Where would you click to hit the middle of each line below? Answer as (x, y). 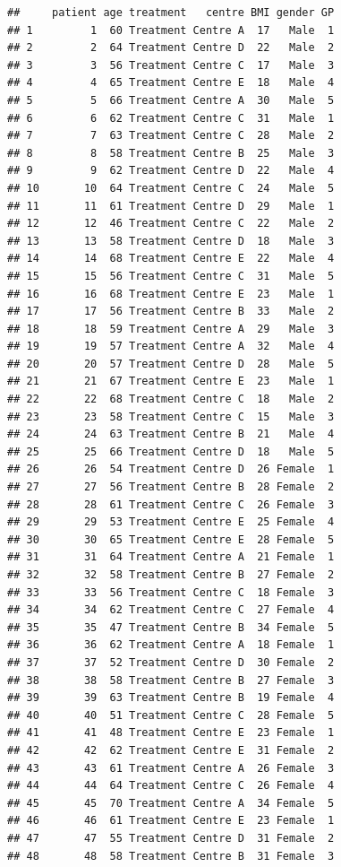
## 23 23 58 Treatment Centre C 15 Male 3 (171, 416)
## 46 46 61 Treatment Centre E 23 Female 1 (171, 821)
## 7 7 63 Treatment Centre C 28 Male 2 (171, 136)
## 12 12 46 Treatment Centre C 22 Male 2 (171, 224)
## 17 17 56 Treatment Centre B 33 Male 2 (171, 312)
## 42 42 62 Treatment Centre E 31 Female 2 (171, 750)
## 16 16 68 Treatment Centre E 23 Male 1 (171, 294)
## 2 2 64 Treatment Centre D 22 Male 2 (171, 48)
